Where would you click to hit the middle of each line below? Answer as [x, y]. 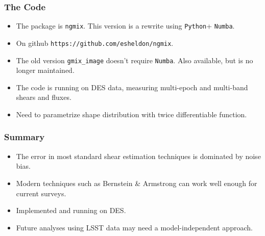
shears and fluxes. [44, 97]
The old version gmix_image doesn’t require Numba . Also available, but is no [135, 60]
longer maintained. [45, 70]
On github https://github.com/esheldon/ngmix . [95, 43]
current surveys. [41, 193]
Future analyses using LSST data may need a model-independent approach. [134, 227]
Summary [25, 137]
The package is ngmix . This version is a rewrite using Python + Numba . [125, 26]
